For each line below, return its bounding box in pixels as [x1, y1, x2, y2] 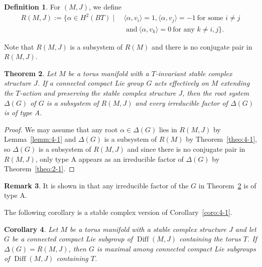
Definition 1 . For [4, 2, 61, 12]
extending [220, 78, 250, 88]
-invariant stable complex [155, 68, 232, 78]
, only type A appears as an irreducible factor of [35, 153, 184, 164]
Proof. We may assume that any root [4, 124, 118, 134]
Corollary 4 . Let [4, 223, 58, 234]
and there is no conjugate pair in [152, 41, 252, 52]
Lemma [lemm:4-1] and [4, 134, 76, 144]
